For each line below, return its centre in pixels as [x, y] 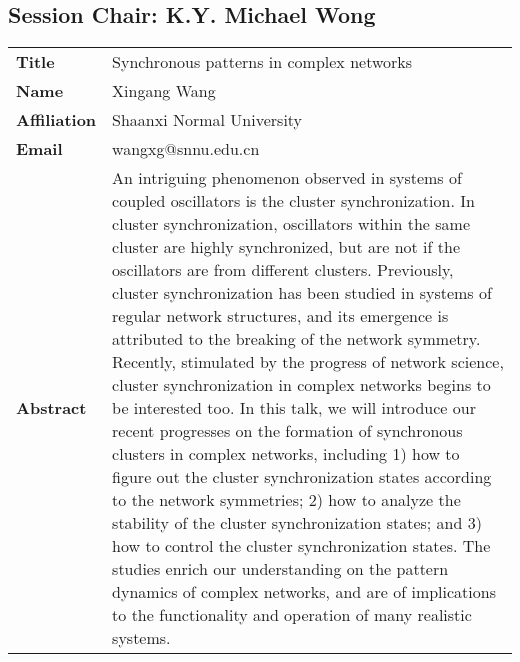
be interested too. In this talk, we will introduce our [294, 408]
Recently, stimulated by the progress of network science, [308, 362]
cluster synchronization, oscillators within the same [291, 224]
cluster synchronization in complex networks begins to [301, 385]
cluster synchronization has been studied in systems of [302, 293]
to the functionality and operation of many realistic [292, 615]
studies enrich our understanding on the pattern [280, 569]
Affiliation [56, 120]
